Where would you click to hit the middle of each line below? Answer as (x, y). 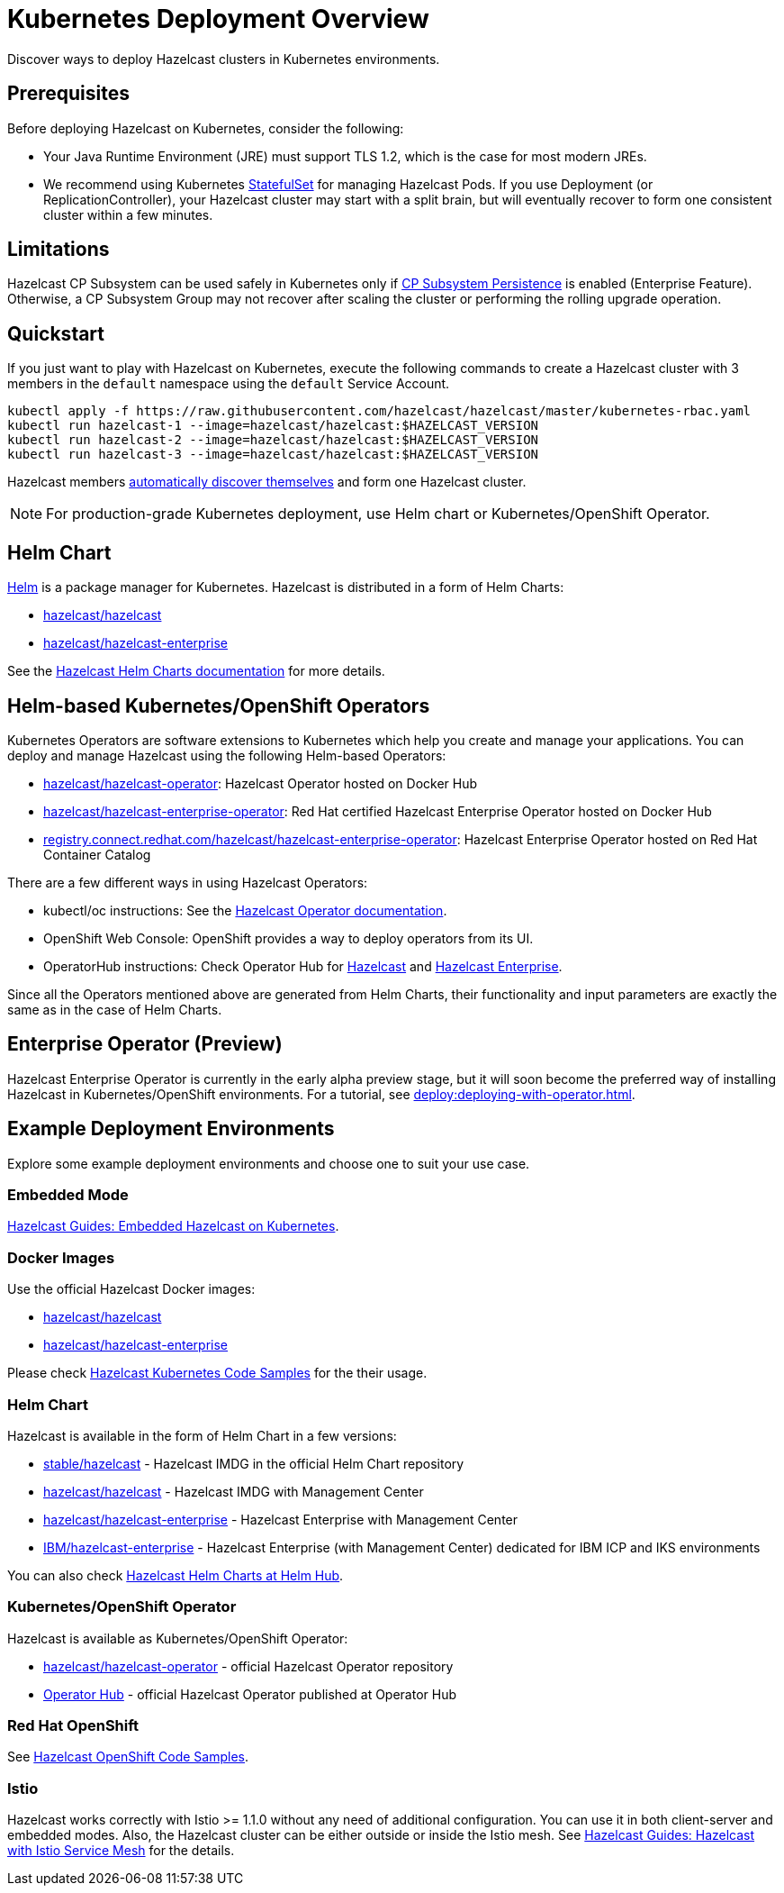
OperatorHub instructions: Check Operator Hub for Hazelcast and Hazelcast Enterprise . (303, 966)
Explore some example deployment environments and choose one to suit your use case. (269, 1163)
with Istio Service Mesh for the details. (121, 1851)
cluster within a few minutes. (128, 214)
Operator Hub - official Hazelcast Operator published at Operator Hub (250, 1694)
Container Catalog (97, 854)
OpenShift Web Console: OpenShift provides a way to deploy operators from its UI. (288, 938)
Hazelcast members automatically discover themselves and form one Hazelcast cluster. (267, 482)
